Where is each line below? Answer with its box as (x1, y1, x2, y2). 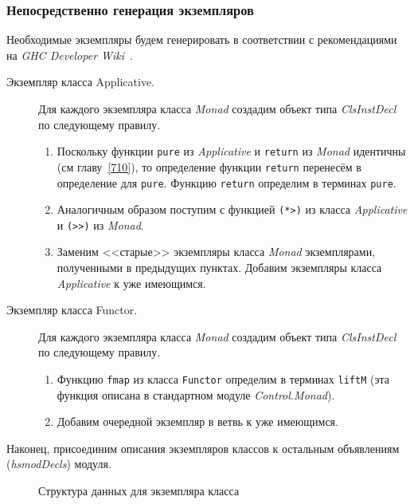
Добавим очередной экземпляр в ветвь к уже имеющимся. (57, 413, 338, 430)
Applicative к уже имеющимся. (57, 274, 206, 291)
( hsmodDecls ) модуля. (6, 455, 111, 472)
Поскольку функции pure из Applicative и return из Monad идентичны (57, 143, 406, 159)
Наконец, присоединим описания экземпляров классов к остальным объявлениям (6, 439, 400, 456)
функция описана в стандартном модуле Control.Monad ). (57, 386, 335, 403)
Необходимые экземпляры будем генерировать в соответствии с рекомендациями (6, 31, 397, 48)
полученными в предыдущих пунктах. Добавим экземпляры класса (57, 259, 382, 276)
